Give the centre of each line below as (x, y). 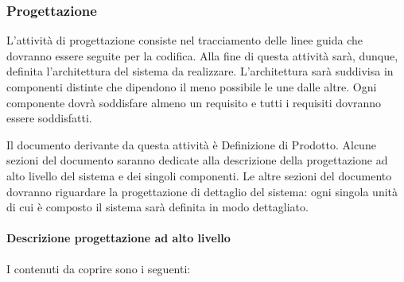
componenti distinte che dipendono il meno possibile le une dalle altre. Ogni (192, 87)
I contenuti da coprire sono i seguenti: (99, 268)
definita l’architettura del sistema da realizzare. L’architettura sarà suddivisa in (200, 71)
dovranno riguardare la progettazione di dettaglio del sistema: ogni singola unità (202, 191)
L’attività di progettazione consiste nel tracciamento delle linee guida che (185, 40)
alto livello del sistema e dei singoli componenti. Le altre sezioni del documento (199, 175)
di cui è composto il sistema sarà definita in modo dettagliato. (157, 207)
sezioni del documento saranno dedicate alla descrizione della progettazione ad (197, 160)
